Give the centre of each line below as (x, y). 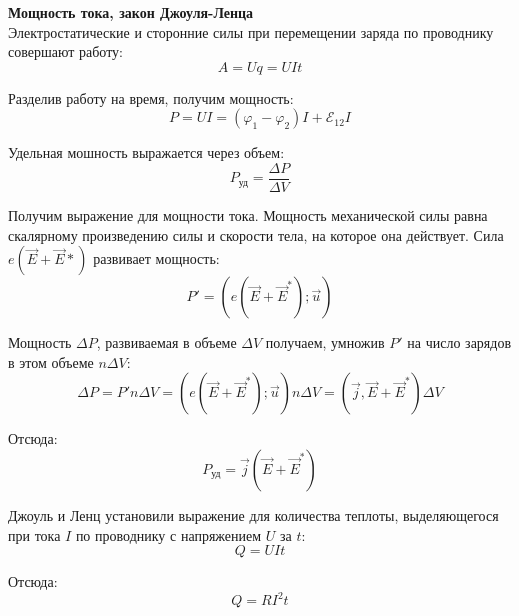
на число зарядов (459, 342)
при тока (34, 534)
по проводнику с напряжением (168, 534)
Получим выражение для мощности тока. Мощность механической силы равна (248, 215)
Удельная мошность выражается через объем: (146, 152)
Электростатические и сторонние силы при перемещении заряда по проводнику (251, 31)
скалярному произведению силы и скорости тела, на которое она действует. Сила (256, 234)
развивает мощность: (156, 258)
